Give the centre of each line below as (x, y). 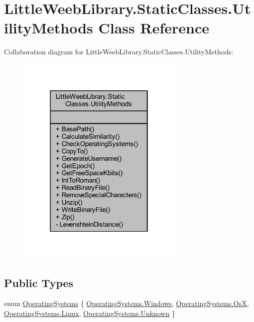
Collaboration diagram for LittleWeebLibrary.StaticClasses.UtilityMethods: (119, 52)
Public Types (39, 282)
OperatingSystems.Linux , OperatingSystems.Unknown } (90, 313)
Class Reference (154, 28)
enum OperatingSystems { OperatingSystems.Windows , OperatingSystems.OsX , (127, 303)
